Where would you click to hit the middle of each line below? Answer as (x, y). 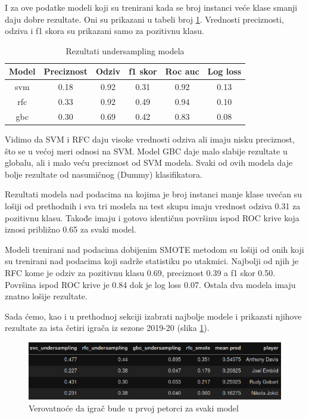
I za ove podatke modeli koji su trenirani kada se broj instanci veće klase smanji (151, 7)
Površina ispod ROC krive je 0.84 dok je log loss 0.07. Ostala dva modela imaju (150, 284)
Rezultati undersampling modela (125, 50)
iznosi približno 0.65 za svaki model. (71, 229)
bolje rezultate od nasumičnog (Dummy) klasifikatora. (104, 174)
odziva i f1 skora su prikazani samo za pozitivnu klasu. (104, 31)
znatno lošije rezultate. (46, 296)
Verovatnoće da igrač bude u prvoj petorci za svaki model (134, 408)
